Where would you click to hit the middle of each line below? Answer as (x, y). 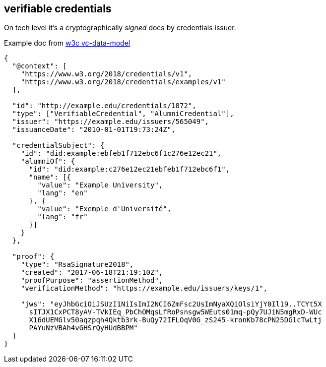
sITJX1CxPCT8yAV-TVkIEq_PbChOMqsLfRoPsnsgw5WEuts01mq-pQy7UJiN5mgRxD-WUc (175, 312)
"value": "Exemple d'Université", (104, 209)
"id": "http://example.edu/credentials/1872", (104, 106)
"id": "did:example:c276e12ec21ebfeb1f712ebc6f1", (130, 169)
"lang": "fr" (63, 217)
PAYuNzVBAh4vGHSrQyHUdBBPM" (83, 328)
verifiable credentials (58, 9)
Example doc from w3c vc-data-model (67, 43)
